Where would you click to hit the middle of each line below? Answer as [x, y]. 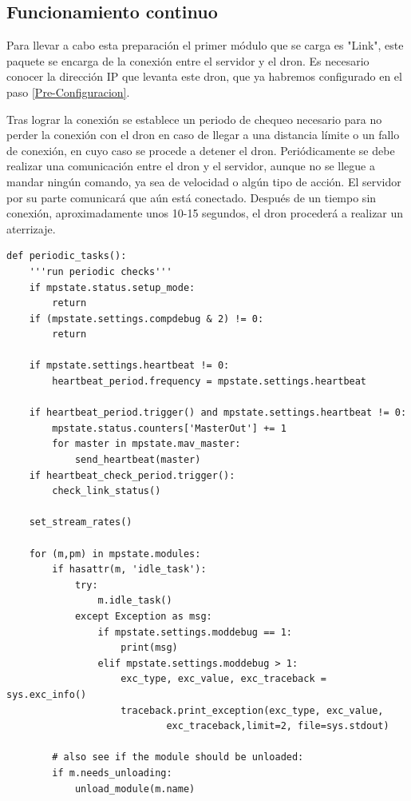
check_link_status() [107, 491]
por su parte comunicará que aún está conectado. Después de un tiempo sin [192, 197]
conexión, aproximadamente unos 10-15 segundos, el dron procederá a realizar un [205, 213]
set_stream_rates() [81, 522]
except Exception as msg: [143, 616]
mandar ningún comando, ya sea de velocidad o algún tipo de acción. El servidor [204, 181]
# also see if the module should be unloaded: [178, 757]
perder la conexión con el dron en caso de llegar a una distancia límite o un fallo [203, 135]
